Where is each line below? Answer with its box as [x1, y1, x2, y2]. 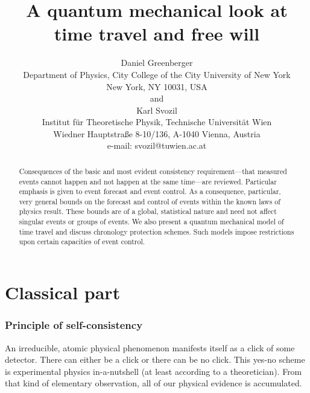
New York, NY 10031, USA [106, 80, 207, 93]
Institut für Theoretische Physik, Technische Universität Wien [42, 115, 272, 128]
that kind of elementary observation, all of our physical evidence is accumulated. [5, 377, 302, 389]
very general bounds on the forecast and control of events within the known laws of [19, 196, 280, 206]
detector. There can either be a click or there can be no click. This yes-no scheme [5, 353, 305, 366]
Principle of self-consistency [5, 317, 143, 333]
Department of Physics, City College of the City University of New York [23, 68, 291, 80]
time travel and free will [54, 21, 260, 46]
